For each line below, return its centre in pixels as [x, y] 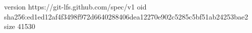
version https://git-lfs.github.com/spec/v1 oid [75, 6]
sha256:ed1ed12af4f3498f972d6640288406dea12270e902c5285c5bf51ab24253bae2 [126, 16]
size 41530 [20, 26]
